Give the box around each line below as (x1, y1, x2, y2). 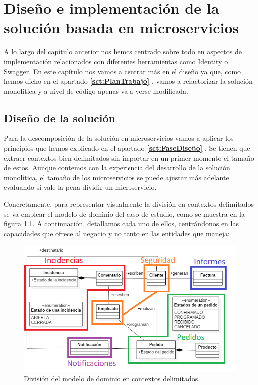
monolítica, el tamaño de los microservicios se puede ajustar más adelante (4, 172, 229, 182)
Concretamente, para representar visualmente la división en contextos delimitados (4, 199, 254, 209)
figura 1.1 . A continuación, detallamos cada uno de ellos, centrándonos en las (4, 218, 239, 229)
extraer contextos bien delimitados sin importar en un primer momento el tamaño (4, 152, 254, 163)
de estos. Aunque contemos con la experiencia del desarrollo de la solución (4, 162, 230, 173)
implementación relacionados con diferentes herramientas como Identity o (4, 56, 228, 66)
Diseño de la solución (4, 110, 116, 125)
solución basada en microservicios (4, 17, 239, 38)
